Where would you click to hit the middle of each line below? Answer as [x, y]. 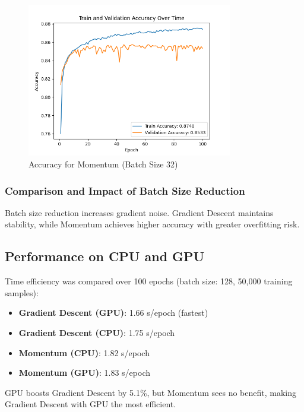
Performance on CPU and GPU [105, 256]
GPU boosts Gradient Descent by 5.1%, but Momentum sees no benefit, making [151, 392]
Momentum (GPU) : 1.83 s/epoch [84, 373]
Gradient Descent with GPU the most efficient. [91, 404]
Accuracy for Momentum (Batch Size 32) [103, 164]
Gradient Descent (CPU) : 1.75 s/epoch [97, 332]
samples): [22, 292]
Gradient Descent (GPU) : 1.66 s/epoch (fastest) [113, 313]
